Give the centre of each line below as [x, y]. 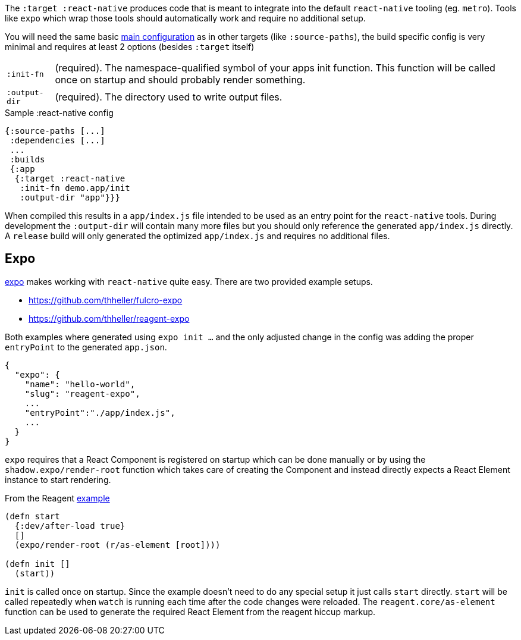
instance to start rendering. [58, 479]
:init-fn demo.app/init [75, 188]
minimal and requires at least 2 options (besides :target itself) [130, 47]
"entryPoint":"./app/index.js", [100, 412]
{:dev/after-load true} [70, 526]
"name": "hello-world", [80, 384]
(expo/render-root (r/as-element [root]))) [117, 545]
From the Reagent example [57, 498]
